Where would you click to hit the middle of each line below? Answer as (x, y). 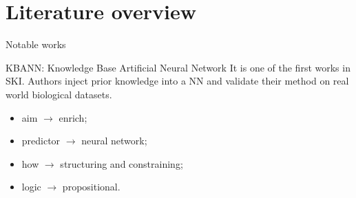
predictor (41, 141)
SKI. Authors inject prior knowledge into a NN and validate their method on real (177, 81)
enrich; (73, 117)
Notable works (36, 44)
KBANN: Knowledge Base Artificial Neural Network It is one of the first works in (178, 67)
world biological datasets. (59, 94)
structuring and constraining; (122, 163)
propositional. (91, 187)
